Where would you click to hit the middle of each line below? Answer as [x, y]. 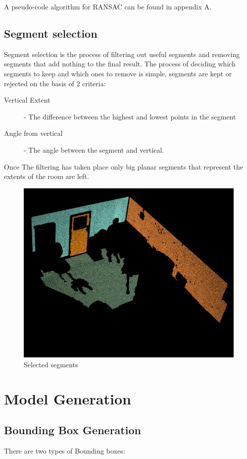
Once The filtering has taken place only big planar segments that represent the [124, 166]
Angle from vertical [33, 133]
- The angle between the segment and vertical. [94, 149]
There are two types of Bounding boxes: [65, 451]
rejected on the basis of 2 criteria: [55, 83]
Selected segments [51, 364]
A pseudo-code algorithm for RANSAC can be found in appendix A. [108, 6]
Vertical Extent [27, 100]
